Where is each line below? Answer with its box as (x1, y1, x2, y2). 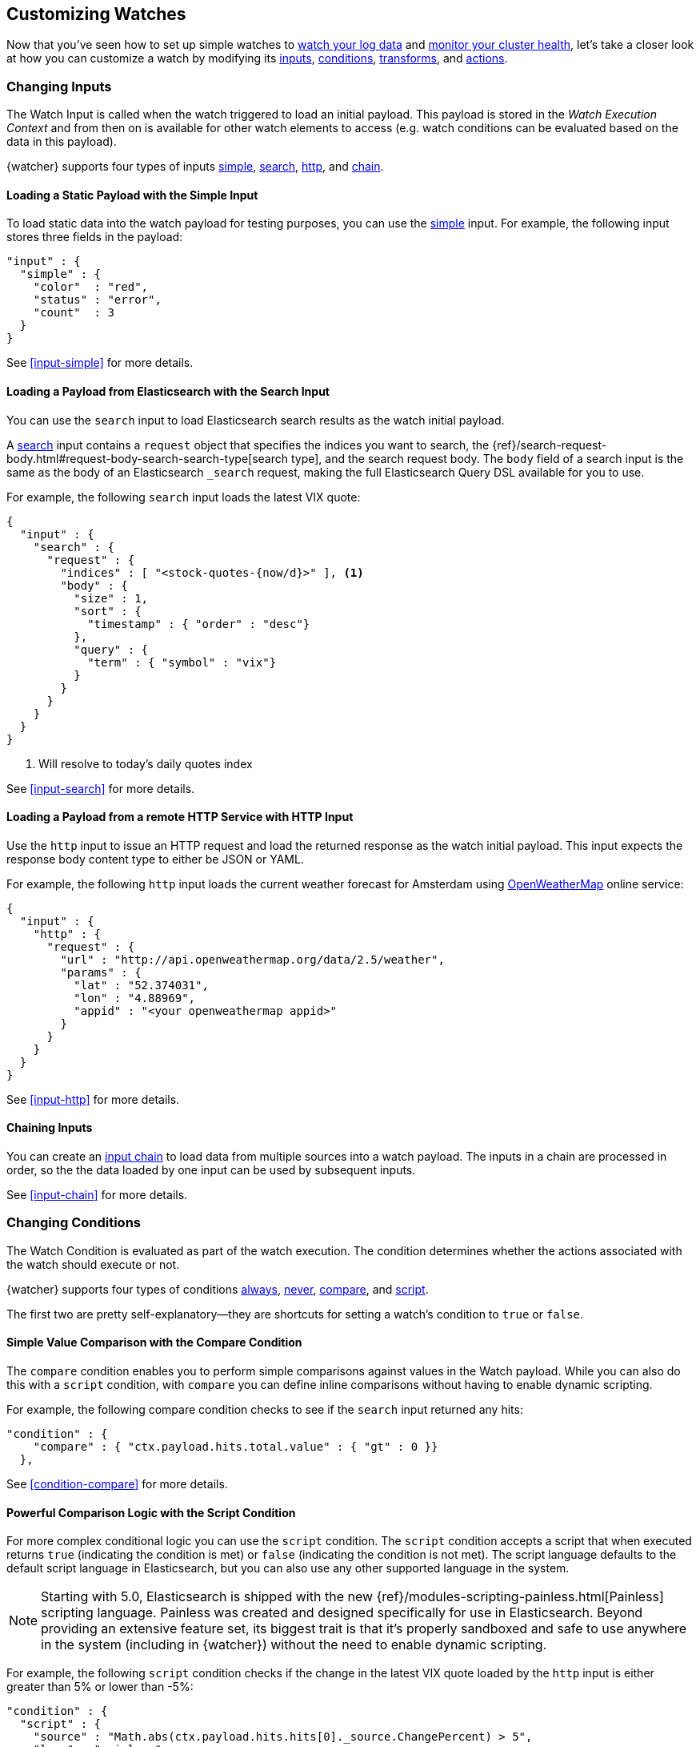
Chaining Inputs (6, 1121, 93, 1135)
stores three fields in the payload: (6, 230, 183, 244)
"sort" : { (74, 604, 142, 618)
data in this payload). (6, 135, 117, 149)
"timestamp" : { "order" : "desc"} (87, 617, 310, 630)
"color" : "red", (33, 280, 149, 294)
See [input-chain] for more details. (6, 1188, 188, 1202)
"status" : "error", (33, 293, 162, 307)
